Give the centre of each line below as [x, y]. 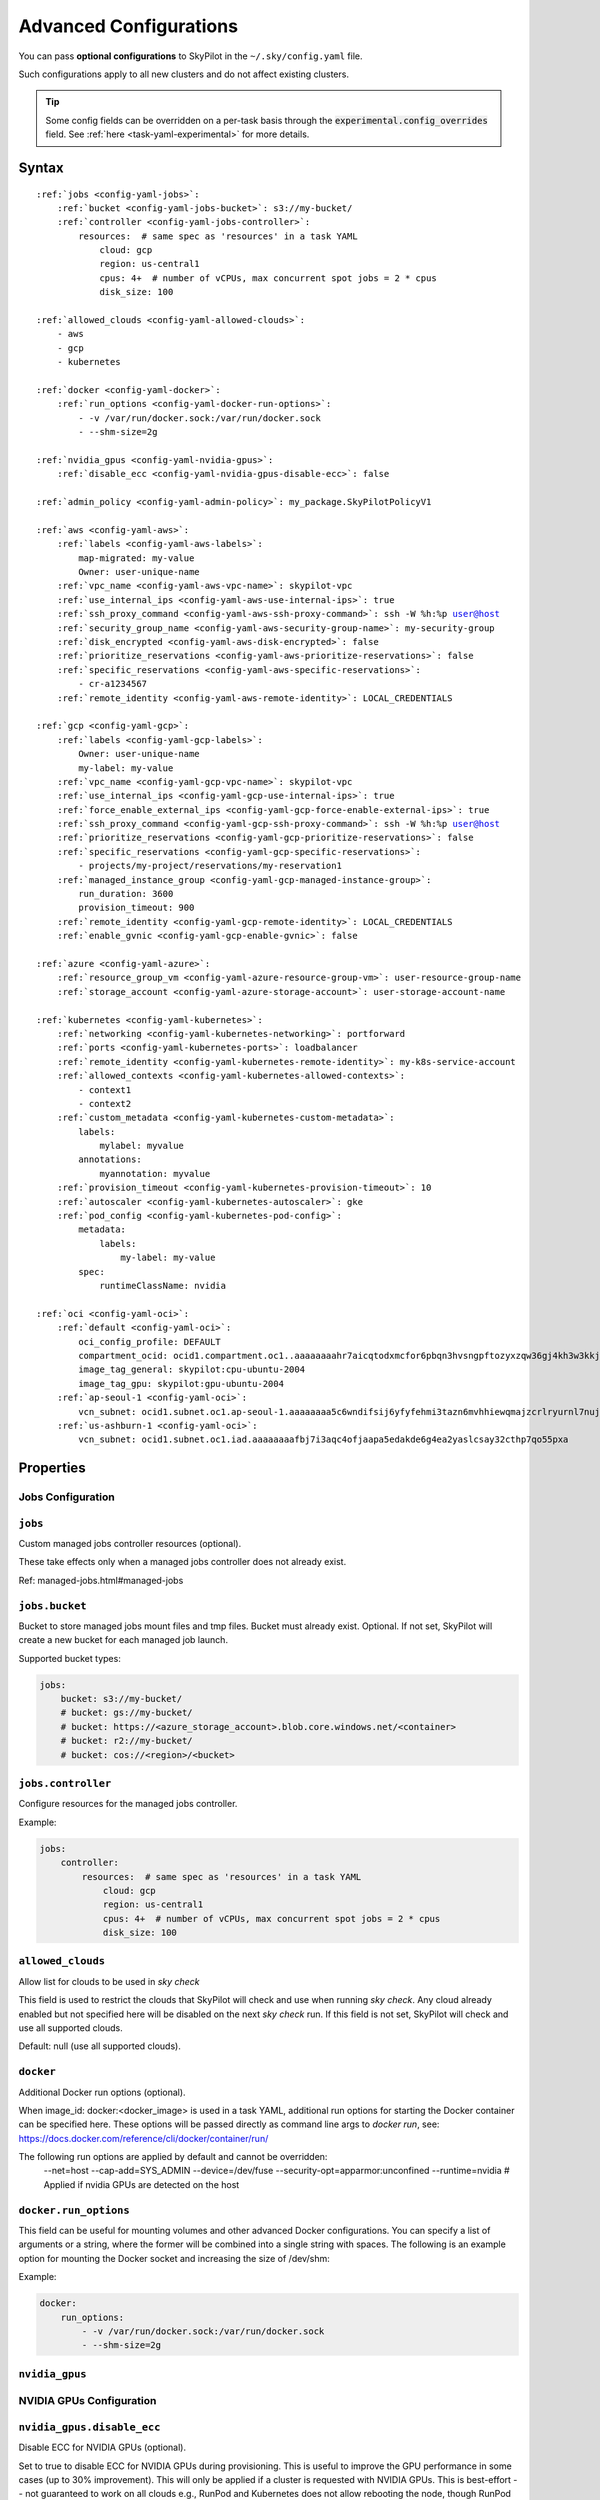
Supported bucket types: [70, 1658]
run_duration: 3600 [126, 894]
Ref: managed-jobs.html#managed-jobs [101, 1580]
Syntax [41, 167]
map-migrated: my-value [136, 558]
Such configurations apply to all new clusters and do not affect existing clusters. [184, 74]
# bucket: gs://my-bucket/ [127, 1713]
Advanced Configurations [128, 26]
